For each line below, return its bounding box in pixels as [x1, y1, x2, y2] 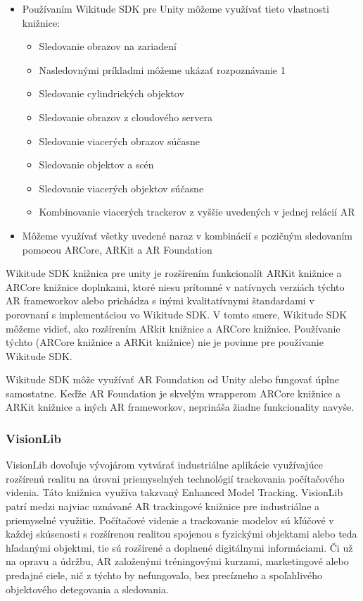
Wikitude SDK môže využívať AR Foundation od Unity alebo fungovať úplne [6, 372, 339, 387]
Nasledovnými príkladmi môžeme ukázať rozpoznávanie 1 [39, 62, 286, 77]
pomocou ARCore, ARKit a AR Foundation [22, 242, 212, 256]
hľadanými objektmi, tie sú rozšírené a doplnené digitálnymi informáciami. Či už [6, 540, 353, 554]
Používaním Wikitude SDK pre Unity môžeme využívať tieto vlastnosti [22, 1, 329, 16]
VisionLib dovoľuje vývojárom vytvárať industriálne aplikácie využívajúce [6, 457, 323, 472]
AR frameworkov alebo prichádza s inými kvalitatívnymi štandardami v [6, 293, 314, 308]
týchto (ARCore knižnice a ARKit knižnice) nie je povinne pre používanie [6, 335, 324, 349]
